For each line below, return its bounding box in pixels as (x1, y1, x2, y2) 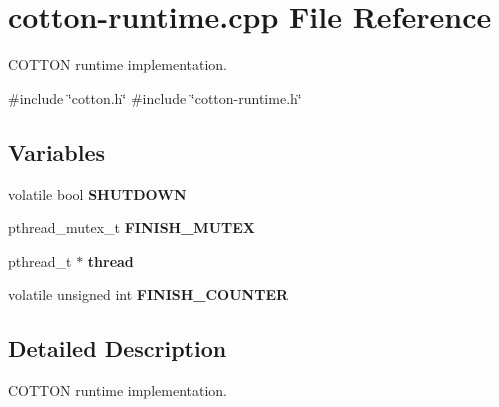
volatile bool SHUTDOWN (8, 183, 187, 204)
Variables (8, 136, 106, 167)
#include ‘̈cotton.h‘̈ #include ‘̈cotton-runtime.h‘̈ (8, 87, 302, 108)
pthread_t (8, 250, 72, 271)
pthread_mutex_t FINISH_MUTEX (8, 217, 256, 238)
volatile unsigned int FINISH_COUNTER (8, 284, 289, 305)
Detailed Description (8, 333, 227, 364)
